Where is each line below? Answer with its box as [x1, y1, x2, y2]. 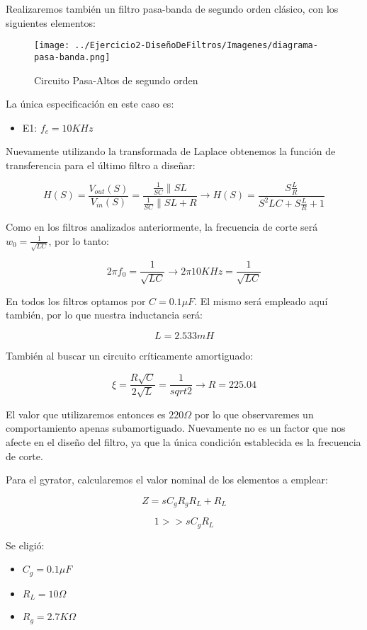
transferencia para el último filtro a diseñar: [6, 157, 196, 172]
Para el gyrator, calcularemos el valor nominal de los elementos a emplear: [6, 472, 328, 487]
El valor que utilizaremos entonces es [6, 406, 166, 421]
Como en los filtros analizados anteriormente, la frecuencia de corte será [6, 219, 318, 234]
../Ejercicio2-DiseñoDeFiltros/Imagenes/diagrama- [74, 40, 318, 51]
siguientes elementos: [6, 15, 96, 30]
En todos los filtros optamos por [6, 293, 146, 308]
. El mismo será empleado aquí [194, 293, 328, 308]
